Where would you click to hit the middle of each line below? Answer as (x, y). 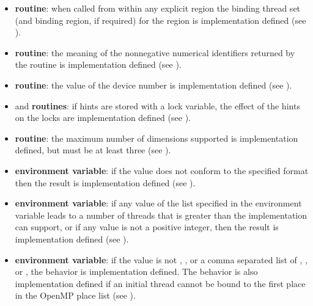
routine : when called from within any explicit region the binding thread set (158, 8)
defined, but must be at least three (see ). (93, 150)
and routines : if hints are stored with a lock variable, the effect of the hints (157, 105)
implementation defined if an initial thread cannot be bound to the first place (160, 283)
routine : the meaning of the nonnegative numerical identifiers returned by (155, 52)
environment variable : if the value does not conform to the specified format (162, 170)
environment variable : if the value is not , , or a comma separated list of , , (161, 259)
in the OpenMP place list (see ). (75, 295)
